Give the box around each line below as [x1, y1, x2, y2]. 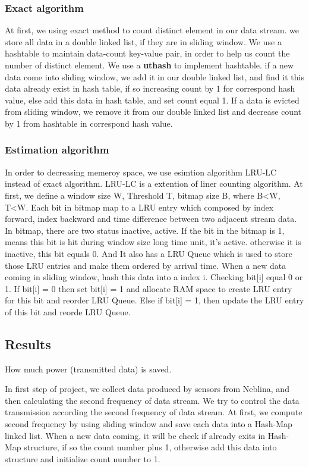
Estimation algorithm [5, 142, 109, 157]
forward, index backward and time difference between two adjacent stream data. [5, 212, 297, 225]
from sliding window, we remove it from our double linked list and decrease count [5, 105, 301, 118]
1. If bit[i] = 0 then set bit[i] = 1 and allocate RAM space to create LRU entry [5, 282, 292, 294]
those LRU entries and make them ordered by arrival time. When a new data [5, 259, 286, 271]
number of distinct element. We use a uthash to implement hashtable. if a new [5, 59, 294, 71]
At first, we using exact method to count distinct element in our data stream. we [5, 24, 299, 36]
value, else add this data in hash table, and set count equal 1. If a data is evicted [5, 93, 299, 106]
